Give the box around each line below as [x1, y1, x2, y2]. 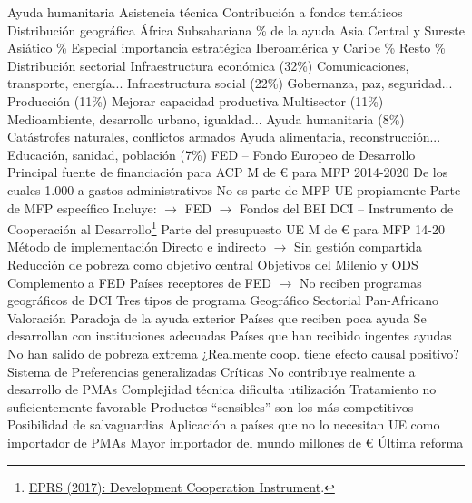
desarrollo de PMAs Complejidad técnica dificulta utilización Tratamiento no [7, 380, 437, 399]
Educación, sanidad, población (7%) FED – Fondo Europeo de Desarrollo [7, 144, 416, 163]
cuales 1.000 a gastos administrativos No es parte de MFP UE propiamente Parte [7, 180, 461, 199]
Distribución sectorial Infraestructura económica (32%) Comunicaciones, [7, 55, 409, 74]
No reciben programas [300, 272, 422, 291]
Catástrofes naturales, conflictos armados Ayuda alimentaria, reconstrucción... [7, 127, 441, 146]
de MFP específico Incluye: [7, 198, 157, 217]
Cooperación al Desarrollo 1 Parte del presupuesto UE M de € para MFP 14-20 [7, 217, 445, 238]
